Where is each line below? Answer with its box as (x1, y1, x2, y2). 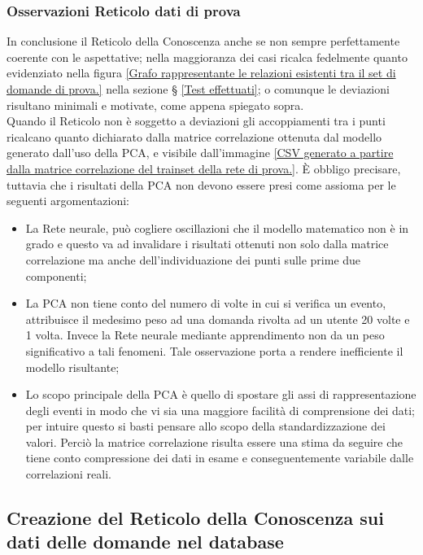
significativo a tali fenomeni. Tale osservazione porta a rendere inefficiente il (25, 342, 403, 359)
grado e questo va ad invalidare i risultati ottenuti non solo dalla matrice (25, 235, 389, 252)
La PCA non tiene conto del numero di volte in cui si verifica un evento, (25, 295, 386, 312)
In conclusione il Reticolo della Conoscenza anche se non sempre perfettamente (7, 33, 400, 50)
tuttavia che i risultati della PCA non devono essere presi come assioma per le (7, 176, 396, 193)
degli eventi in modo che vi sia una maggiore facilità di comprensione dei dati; (25, 401, 415, 418)
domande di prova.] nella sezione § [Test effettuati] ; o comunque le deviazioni (7, 81, 390, 97)
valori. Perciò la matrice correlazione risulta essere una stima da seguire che (25, 433, 403, 450)
